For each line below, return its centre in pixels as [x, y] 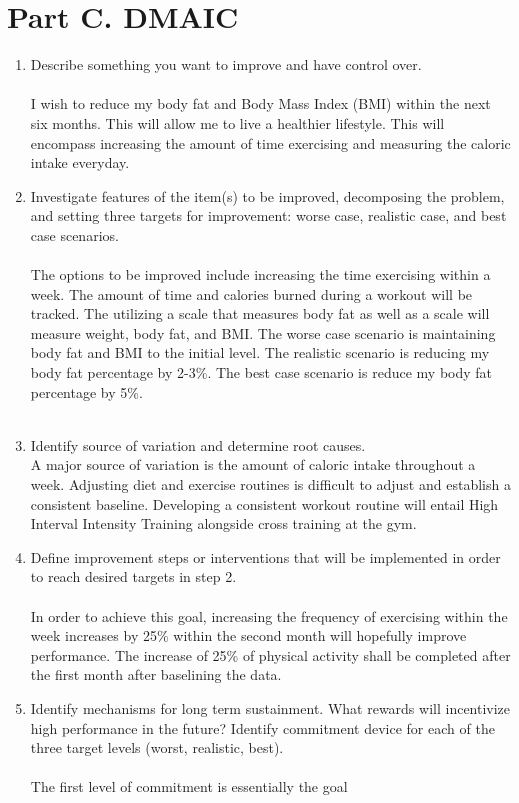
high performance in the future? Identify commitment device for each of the [262, 727]
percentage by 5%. [86, 391]
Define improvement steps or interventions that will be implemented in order [265, 556]
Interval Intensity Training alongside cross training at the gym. [223, 523]
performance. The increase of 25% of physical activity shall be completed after [270, 654]
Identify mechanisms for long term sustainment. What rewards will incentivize [270, 707]
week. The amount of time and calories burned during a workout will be [251, 293]
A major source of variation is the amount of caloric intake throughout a [253, 464]
